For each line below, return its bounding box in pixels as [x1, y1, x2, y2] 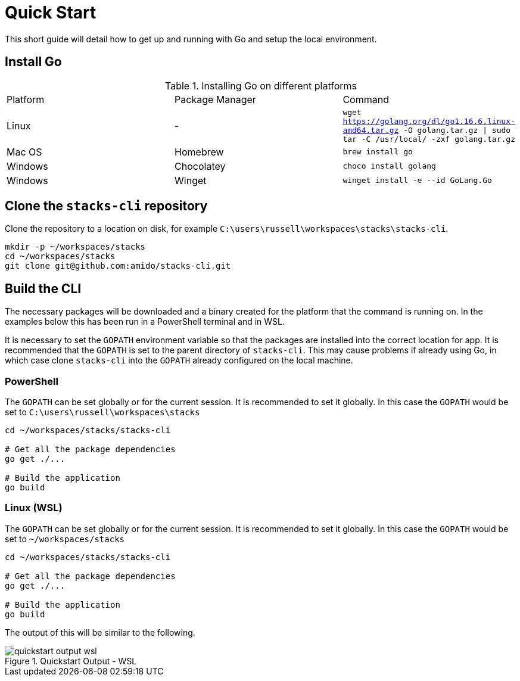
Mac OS [7, 145, 42, 158]
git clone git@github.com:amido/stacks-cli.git [5, 261, 231, 271]
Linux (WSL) [5, 502, 63, 514]
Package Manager [175, 93, 256, 105]
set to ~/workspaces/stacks [5, 533, 125, 544]
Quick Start [5, 2, 96, 23]
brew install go [342, 147, 413, 157]
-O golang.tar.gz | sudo [403, 125, 511, 135]
